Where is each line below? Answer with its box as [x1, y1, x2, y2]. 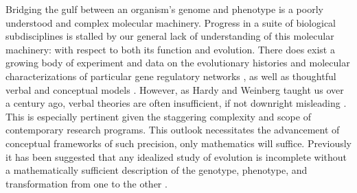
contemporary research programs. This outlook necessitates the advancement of [5, 123, 340, 137]
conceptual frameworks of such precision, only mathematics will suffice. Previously [5, 136, 352, 150]
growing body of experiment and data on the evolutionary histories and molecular [5, 55, 350, 70]
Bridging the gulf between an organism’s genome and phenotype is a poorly [5, 2, 323, 16]
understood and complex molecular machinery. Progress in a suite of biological [5, 15, 336, 29]
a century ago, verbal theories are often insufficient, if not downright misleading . [5, 96, 347, 110]
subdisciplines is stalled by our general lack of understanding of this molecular [5, 29, 334, 43]
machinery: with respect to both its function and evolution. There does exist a [5, 42, 335, 56]
